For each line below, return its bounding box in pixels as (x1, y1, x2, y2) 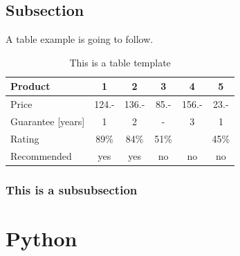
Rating (10, 131, 39, 145)
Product (10, 79, 50, 93)
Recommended (10, 148, 72, 163)
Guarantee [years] (10, 114, 85, 129)
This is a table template (69, 55, 171, 69)
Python (6, 223, 77, 252)
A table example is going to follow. (6, 32, 154, 46)
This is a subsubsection (6, 181, 138, 198)
